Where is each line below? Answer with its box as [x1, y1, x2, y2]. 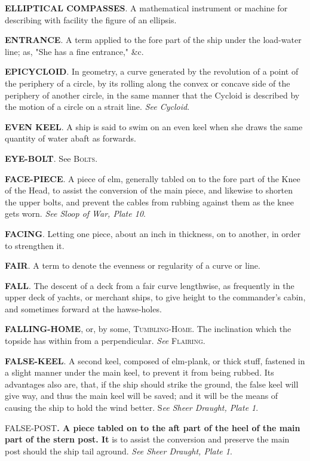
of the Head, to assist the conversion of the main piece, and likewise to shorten [5, 184, 293, 196]
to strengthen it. [5, 239, 65, 251]
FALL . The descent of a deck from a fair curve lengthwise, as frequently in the [5, 279, 294, 291]
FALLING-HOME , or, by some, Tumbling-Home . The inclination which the [5, 322, 291, 335]
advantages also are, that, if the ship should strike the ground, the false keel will [5, 377, 299, 390]
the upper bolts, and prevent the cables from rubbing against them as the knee [5, 195, 294, 208]
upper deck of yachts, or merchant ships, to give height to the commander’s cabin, [5, 291, 306, 303]
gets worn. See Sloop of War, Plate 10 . [5, 207, 146, 220]
